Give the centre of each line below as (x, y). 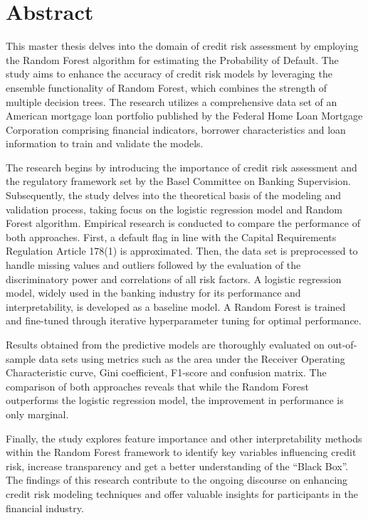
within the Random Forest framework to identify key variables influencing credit (181, 452)
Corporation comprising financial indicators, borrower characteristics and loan (176, 129)
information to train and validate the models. (105, 143)
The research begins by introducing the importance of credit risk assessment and (182, 167)
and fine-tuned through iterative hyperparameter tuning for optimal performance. (184, 320)
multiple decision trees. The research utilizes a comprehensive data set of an (172, 101)
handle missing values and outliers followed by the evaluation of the (153, 265)
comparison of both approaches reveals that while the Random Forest (157, 386)
